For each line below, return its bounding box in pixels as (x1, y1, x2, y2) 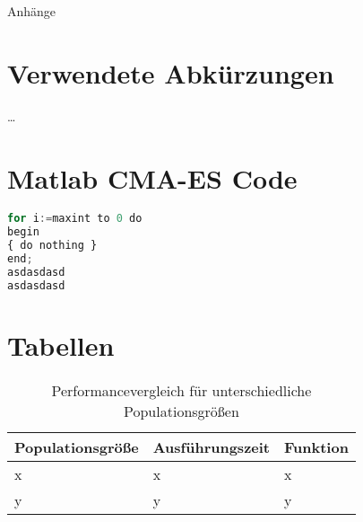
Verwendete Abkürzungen (7, 54, 334, 91)
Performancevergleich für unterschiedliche (51, 379, 312, 401)
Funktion (284, 436, 349, 457)
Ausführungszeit (152, 436, 270, 457)
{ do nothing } (7, 239, 98, 252)
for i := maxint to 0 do (7, 212, 143, 226)
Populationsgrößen (124, 400, 239, 421)
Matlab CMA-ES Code (7, 159, 298, 196)
